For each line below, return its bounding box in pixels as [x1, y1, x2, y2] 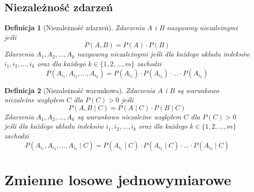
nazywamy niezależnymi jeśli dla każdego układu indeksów [77, 49, 250, 59]
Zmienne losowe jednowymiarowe [4, 169, 232, 189]
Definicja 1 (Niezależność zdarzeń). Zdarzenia [4, 22, 145, 33]
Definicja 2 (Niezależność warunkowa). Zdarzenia [4, 85, 156, 95]
